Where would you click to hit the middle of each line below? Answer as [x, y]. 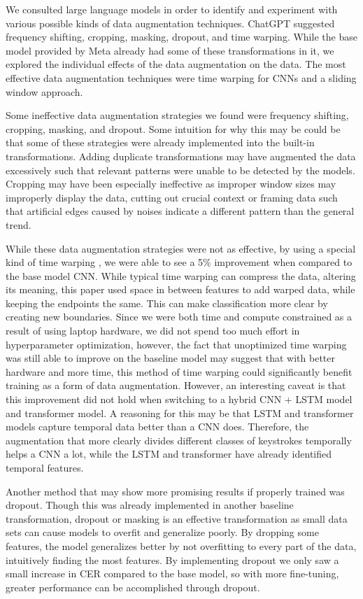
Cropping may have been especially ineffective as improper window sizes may [171, 184]
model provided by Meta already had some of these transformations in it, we [170, 50]
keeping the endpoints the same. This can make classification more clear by [167, 303]
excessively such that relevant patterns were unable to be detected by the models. [180, 170]
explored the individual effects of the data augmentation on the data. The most [176, 64]
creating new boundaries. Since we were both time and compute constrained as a [179, 317]
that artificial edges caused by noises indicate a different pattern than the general [180, 211]
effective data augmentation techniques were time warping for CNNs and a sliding [181, 77]
